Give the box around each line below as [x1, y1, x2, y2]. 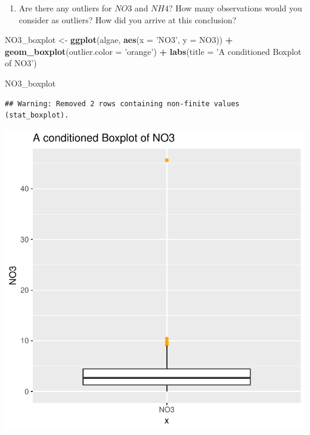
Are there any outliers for [18, 2, 112, 14]
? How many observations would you [169, 2, 302, 14]
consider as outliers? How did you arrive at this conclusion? [18, 13, 237, 26]
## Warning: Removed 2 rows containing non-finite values [5, 99, 240, 108]
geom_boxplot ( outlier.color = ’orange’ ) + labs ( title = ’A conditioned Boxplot [5, 45, 302, 57]
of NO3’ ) [5, 57, 37, 69]
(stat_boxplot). [5, 111, 69, 120]
